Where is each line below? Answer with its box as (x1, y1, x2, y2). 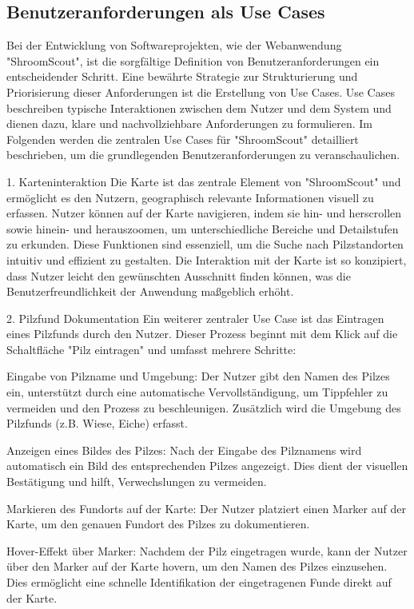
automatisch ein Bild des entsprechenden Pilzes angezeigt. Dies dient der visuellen (6, 457, 408, 474)
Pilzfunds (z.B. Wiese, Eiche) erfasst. (6, 415, 188, 432)
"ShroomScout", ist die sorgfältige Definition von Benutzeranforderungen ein (6, 52, 380, 69)
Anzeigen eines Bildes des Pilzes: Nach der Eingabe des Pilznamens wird (6, 441, 362, 458)
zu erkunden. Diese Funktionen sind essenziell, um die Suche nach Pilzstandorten (6, 236, 404, 253)
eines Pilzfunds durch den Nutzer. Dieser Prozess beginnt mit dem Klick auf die (6, 325, 398, 342)
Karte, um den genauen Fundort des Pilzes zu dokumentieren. (6, 515, 310, 532)
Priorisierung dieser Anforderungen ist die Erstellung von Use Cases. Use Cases (6, 83, 395, 100)
